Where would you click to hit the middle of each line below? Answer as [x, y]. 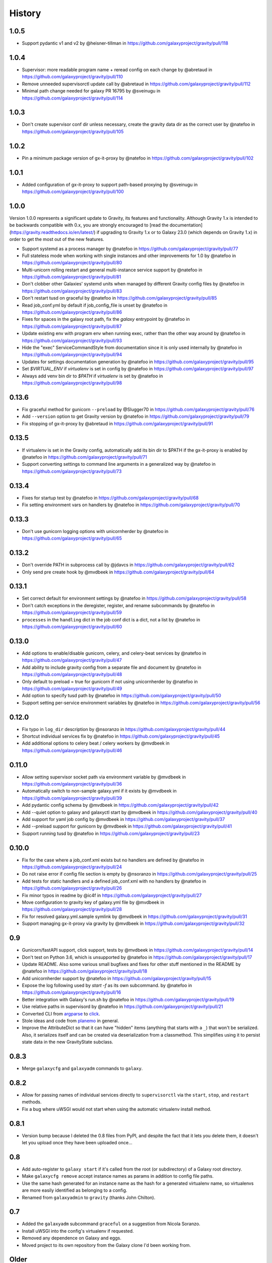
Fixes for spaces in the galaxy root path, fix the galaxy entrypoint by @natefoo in [106, 319]
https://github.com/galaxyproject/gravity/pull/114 [73, 98]
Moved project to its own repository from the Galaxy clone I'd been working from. [107, 1245]
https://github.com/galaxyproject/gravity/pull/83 [72, 291]
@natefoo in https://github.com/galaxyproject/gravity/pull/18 [85, 971]
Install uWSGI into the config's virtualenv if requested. [78, 1231]
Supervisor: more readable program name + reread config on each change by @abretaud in [117, 69]
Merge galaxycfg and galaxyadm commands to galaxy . [82, 1068]
